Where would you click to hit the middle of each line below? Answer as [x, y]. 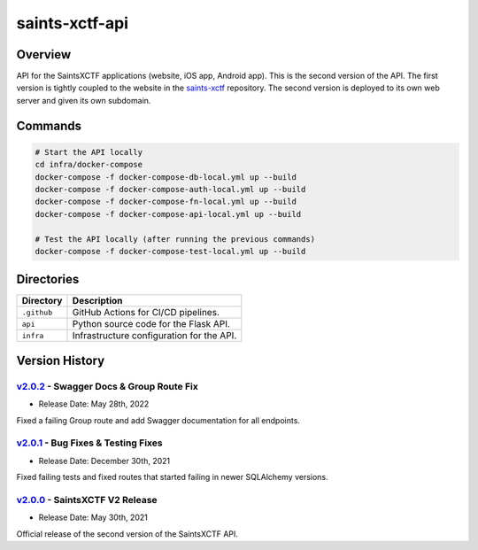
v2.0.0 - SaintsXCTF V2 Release [87, 500]
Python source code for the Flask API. [151, 324]
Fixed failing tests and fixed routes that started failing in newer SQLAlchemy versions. [172, 477]
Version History [61, 360]
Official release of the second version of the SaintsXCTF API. [127, 534]
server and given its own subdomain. [84, 100]
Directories [48, 279]
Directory [42, 301]
